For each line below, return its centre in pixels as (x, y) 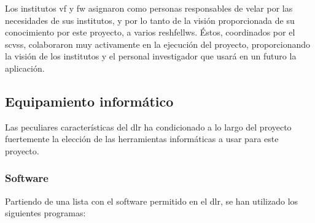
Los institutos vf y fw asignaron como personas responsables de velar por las (149, 8)
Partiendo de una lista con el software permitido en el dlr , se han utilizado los (152, 201)
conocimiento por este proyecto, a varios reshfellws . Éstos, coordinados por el (150, 32)
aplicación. (25, 68)
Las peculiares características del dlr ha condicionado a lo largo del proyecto (148, 127)
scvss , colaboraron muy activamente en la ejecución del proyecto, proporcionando (158, 44)
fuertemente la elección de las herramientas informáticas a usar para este (142, 139)
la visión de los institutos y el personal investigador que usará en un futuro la (151, 56)
